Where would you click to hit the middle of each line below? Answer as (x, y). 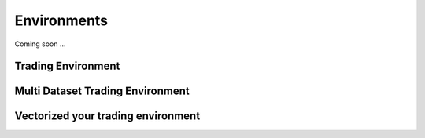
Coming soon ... (40, 44)
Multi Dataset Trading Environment (102, 91)
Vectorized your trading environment (107, 116)
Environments (61, 20)
